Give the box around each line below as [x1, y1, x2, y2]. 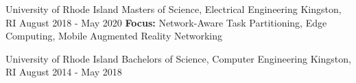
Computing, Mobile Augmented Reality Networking [5, 29, 223, 43]
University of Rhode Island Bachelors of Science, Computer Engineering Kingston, [5, 51, 351, 65]
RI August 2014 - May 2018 [5, 65, 122, 79]
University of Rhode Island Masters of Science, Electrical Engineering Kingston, [5, 2, 342, 16]
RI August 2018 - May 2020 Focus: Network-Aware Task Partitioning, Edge [5, 15, 327, 29]
